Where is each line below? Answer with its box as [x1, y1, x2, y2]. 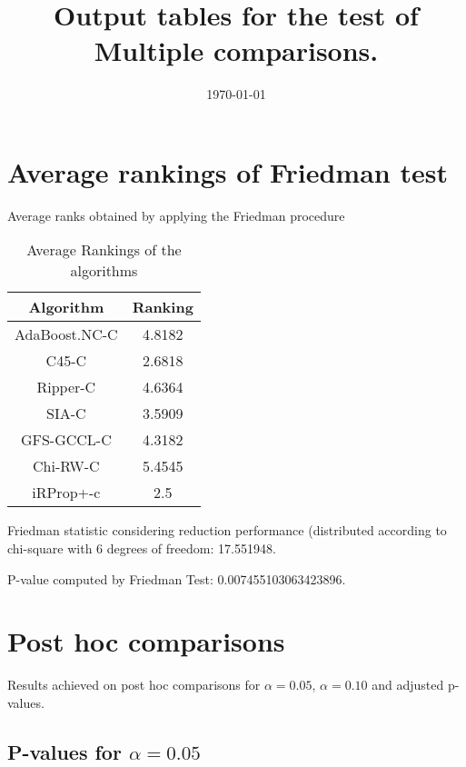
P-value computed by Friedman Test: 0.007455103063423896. [7, 569, 346, 588]
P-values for [7, 737, 122, 765]
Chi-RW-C [33, 455, 100, 477]
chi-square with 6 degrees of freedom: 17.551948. [7, 539, 276, 558]
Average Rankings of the [26, 239, 182, 261]
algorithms [70, 260, 138, 282]
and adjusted [372, 675, 444, 694]
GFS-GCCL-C [20, 429, 112, 451]
